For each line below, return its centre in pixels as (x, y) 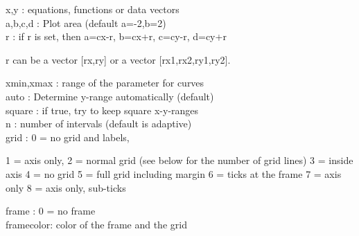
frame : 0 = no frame (51, 211)
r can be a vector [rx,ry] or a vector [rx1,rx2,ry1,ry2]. (118, 59)
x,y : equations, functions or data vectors (93, 9)
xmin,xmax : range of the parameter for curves (105, 83)
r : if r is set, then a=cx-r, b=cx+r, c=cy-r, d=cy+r (116, 36)
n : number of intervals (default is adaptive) (99, 124)
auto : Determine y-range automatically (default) (110, 96)
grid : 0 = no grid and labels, (68, 137)
